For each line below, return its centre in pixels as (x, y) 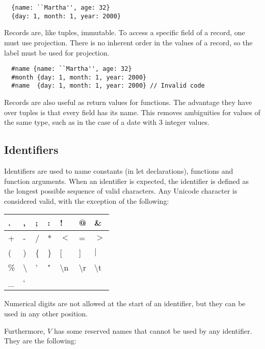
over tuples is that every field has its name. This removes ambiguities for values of (132, 112)
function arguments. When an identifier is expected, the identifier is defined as (126, 181)
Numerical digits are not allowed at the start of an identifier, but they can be (125, 303)
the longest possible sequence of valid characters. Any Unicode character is (121, 191)
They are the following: (40, 341)
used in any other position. (46, 314)
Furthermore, (25, 330)
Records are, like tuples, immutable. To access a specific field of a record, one (125, 32)
